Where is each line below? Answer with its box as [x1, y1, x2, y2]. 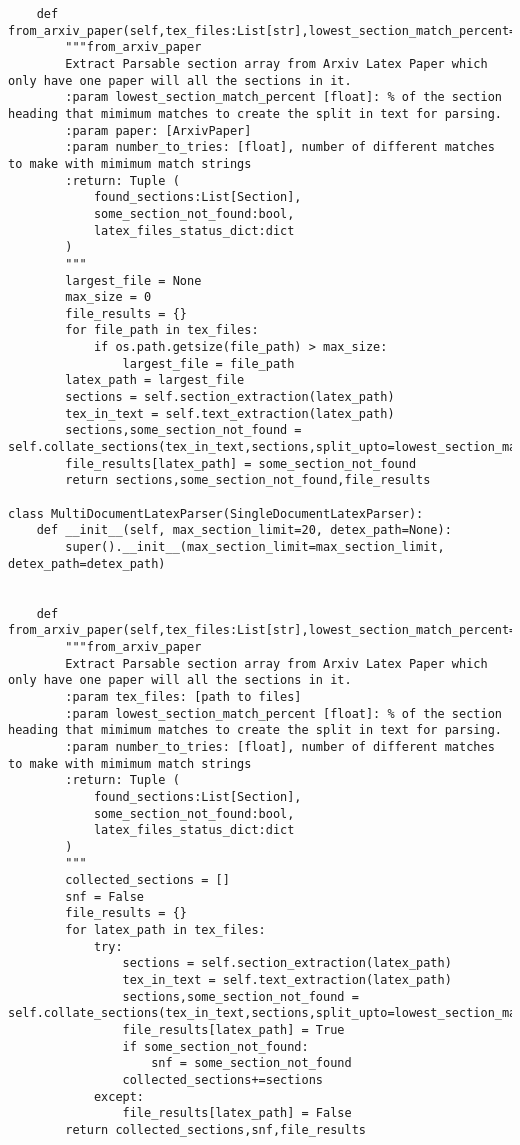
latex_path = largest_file [65, 373, 245, 388]
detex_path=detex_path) [8, 556, 166, 571]
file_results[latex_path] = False [122, 1106, 352, 1121]
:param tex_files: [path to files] [65, 689, 302, 704]
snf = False [65, 889, 145, 904]
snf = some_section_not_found [151, 1056, 352, 1071]
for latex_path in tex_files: [65, 923, 266, 938]
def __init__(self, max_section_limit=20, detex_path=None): [36, 523, 452, 538]
